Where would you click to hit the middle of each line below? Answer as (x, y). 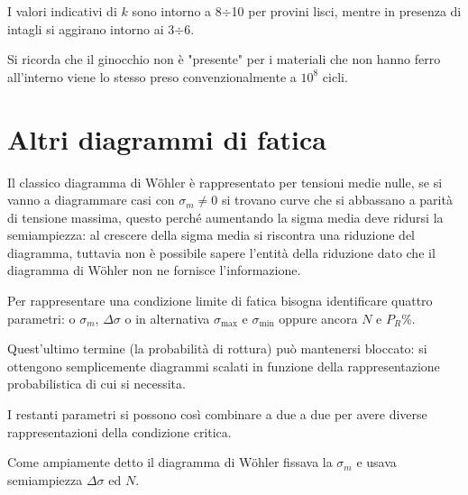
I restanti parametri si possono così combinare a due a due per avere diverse (217, 414)
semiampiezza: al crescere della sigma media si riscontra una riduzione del (211, 235)
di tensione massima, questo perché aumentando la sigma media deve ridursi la (225, 217)
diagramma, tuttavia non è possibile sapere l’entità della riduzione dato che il (221, 252)
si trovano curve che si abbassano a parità (337, 200)
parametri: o (41, 318)
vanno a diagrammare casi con (91, 200)
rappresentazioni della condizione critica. (119, 431)
